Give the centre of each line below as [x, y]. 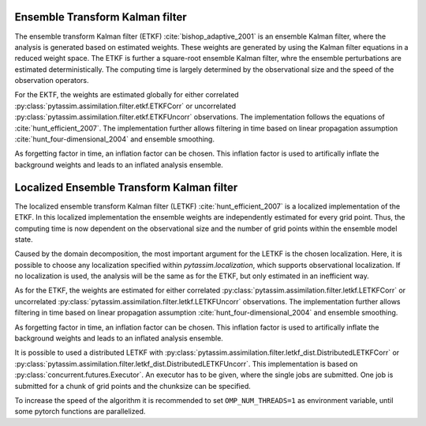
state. [24, 239]
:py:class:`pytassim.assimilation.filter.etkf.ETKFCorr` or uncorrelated [125, 106]
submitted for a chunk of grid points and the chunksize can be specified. [133, 386]
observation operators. [52, 81]
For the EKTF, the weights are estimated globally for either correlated [127, 95]
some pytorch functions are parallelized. [80, 412]
